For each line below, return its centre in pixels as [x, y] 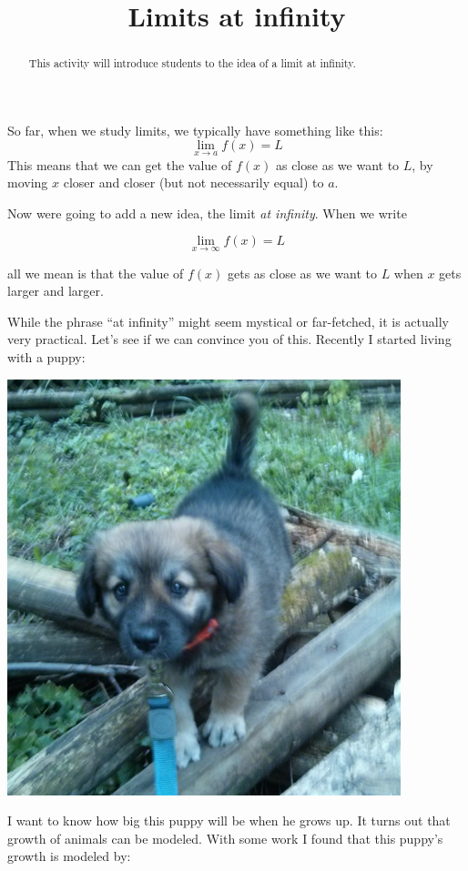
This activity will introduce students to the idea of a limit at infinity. [192, 63]
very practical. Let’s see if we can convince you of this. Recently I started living [229, 339]
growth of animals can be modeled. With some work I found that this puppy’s [225, 838]
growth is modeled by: [69, 856]
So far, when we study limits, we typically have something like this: [195, 130]
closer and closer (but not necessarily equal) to [193, 182]
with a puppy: [46, 357]
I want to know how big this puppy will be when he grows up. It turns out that [229, 820]
